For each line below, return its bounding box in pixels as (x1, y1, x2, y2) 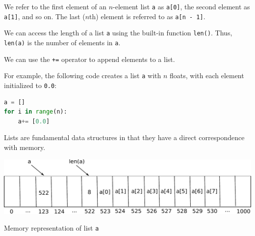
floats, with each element (169, 70, 244, 81)
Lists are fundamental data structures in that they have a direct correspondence (4, 132, 245, 143)
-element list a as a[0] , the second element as (113, 1, 250, 11)
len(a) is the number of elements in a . (4, 37, 121, 47)
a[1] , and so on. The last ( (4, 11, 85, 21)
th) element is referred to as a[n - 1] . (89, 11, 205, 21)
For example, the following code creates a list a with (4, 70, 161, 81)
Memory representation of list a (4, 222, 99, 233)
